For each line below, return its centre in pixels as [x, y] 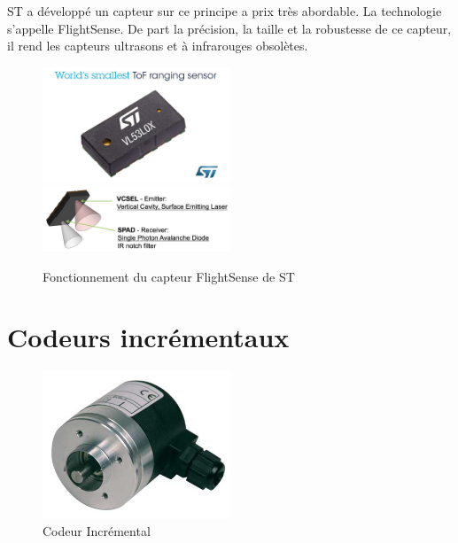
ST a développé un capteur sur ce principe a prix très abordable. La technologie [225, 11]
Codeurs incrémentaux [148, 337]
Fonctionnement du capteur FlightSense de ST [169, 276]
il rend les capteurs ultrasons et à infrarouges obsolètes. [158, 46]
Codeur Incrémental [97, 530]
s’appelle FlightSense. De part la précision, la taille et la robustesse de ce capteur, [229, 28]
